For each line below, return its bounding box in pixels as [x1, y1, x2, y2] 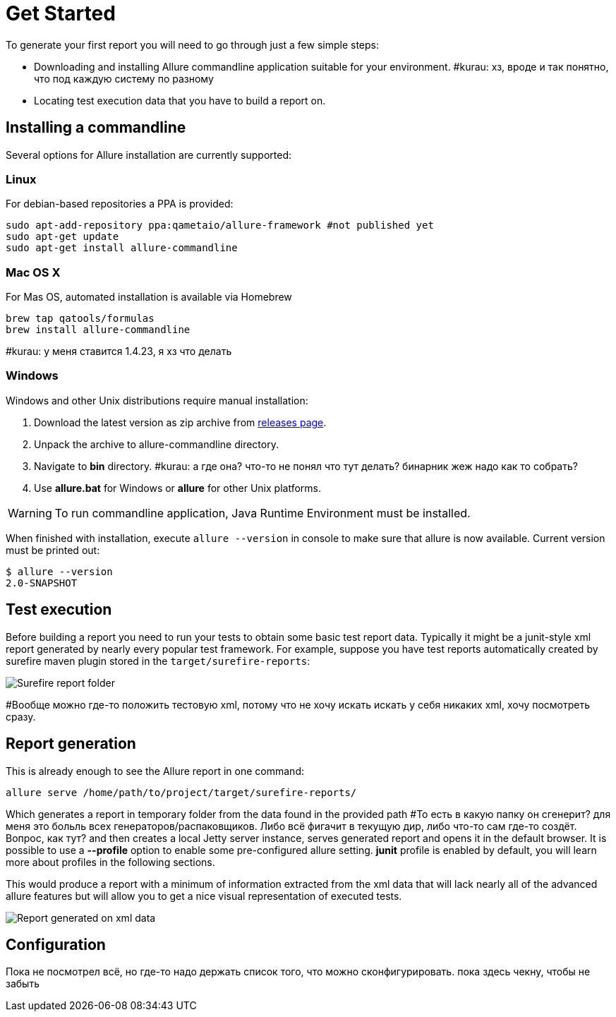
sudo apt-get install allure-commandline [6, 242, 238, 254]
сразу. [6, 710, 36, 723]
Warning [8, 505, 52, 520]
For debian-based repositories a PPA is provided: [6, 198, 234, 210]
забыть [6, 977, 40, 990]
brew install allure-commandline [6, 324, 191, 336]
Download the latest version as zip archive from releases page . [34, 416, 327, 428]
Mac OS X [6, 265, 61, 279]
